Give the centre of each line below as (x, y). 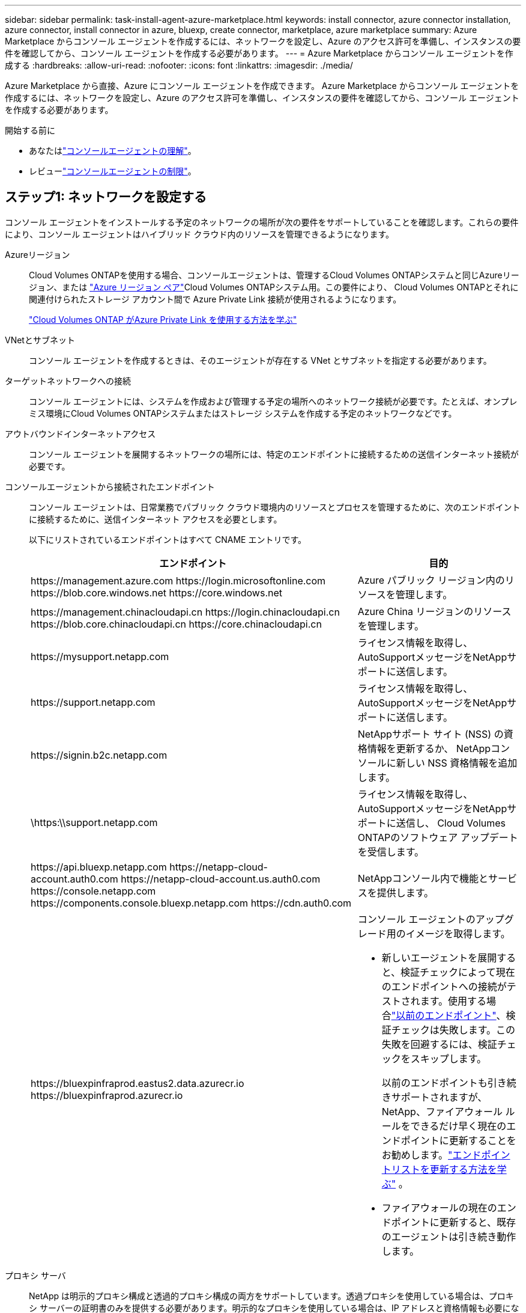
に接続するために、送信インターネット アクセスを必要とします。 (156, 519)
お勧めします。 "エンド (431, 1155)
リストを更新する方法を (444, 1169)
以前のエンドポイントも (434, 1082)
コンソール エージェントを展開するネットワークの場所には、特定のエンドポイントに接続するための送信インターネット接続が (274, 454)
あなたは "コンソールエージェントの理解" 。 (113, 151)
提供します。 (405, 892)
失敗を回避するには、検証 (439, 1044)
